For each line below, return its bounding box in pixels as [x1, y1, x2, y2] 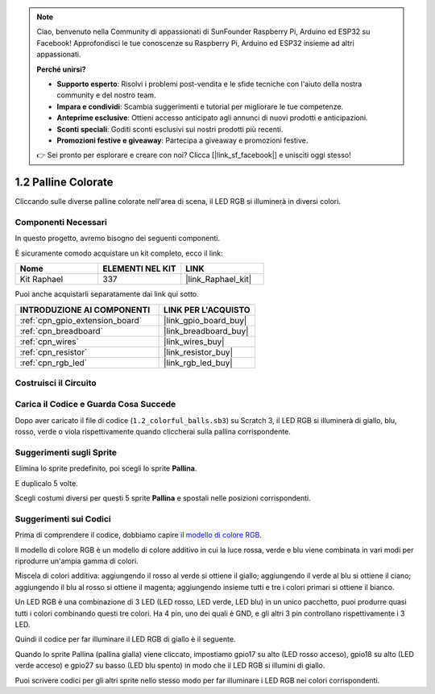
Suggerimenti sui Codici [14, 513, 112, 524]
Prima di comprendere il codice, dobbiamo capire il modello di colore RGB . [14, 530, 262, 540]
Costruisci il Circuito [14, 377, 97, 389]
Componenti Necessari [14, 216, 108, 227]
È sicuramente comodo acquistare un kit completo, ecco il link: [14, 248, 223, 258]
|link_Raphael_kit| [185, 274, 252, 285]
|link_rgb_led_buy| [164, 357, 233, 368]
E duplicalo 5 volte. [14, 478, 78, 488]
